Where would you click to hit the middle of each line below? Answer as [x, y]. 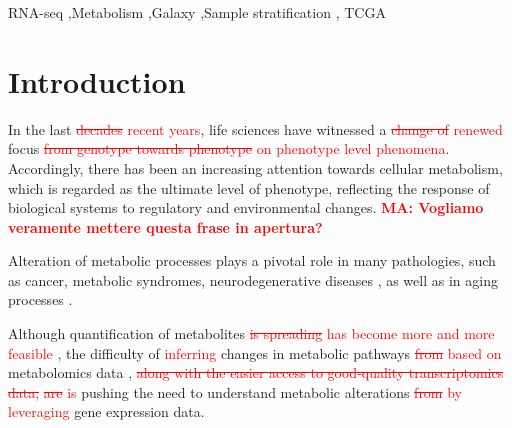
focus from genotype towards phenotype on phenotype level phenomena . [229, 148]
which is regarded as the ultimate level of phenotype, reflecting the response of [249, 187]
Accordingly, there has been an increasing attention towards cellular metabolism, [255, 167]
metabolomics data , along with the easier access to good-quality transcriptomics [256, 372]
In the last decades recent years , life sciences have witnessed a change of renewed [255, 128]
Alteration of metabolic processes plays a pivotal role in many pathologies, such [252, 260]
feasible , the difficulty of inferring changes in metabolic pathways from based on [255, 352]
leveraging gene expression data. [106, 411]
